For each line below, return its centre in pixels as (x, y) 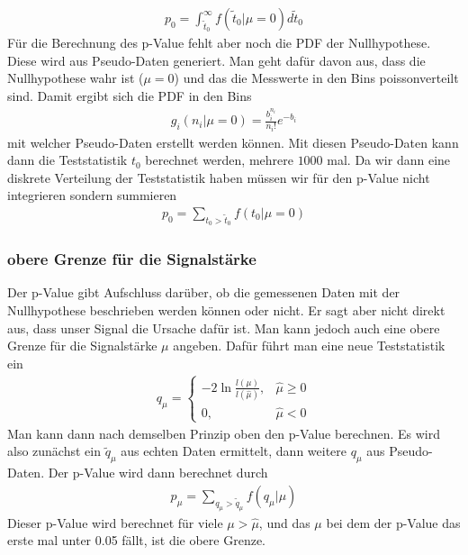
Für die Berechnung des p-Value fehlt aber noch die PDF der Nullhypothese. (219, 43)
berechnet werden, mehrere (219, 160)
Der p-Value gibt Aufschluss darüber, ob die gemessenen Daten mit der (204, 292)
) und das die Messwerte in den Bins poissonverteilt (316, 78)
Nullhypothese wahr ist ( (76, 78)
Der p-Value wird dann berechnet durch (158, 473)
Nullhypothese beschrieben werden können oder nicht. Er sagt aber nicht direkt (226, 310)
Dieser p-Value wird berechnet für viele (115, 522)
